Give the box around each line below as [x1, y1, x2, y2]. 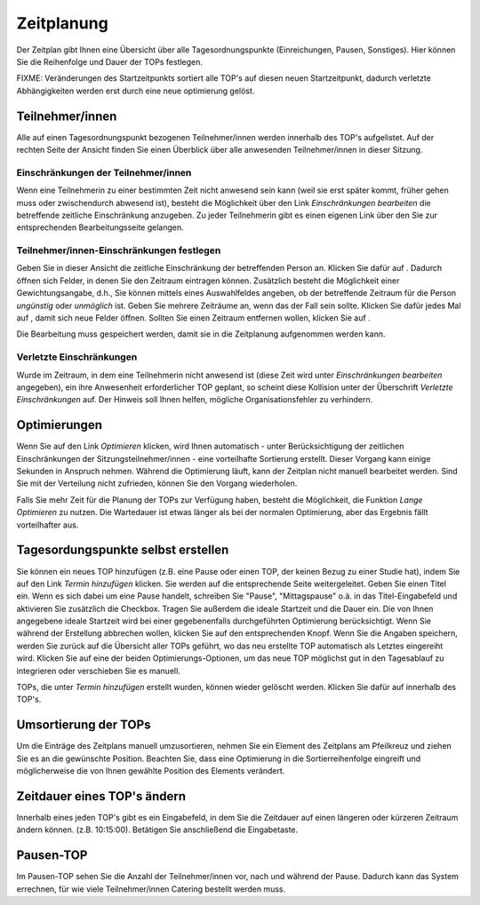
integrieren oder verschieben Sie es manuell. [16, 665, 181, 676]
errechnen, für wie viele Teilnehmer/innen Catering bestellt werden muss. [16, 884, 286, 894]
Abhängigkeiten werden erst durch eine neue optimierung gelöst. [16, 85, 255, 96]
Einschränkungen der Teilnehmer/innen [16, 166, 192, 179]
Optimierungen [16, 417, 102, 433]
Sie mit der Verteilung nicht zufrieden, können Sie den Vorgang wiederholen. [16, 478, 298, 488]
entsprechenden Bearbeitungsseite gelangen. [16, 222, 184, 233]
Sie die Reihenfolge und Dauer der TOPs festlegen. [16, 56, 204, 67]
